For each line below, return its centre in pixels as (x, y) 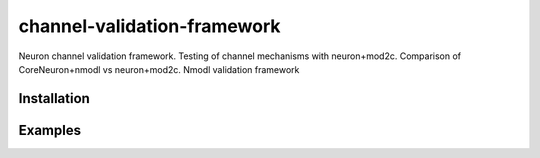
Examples (50, 130)
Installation (54, 98)
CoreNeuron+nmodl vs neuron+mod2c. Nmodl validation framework (159, 69)
